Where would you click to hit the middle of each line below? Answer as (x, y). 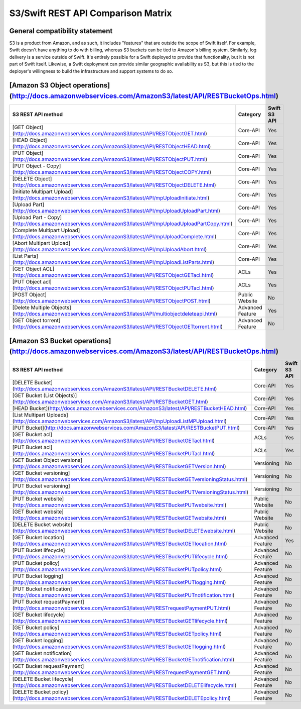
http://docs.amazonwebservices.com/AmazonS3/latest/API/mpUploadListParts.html (113, 262)
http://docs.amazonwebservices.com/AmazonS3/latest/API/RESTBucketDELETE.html (115, 389)
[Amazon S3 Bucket (41, 341)
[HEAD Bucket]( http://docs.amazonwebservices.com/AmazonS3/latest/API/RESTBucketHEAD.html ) (130, 409)
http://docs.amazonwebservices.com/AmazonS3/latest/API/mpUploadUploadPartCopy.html (122, 224)
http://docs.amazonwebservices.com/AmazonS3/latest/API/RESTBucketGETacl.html (114, 441)
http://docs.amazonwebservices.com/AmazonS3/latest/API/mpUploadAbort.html (110, 250)
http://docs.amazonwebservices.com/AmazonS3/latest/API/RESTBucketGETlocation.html (120, 544)
